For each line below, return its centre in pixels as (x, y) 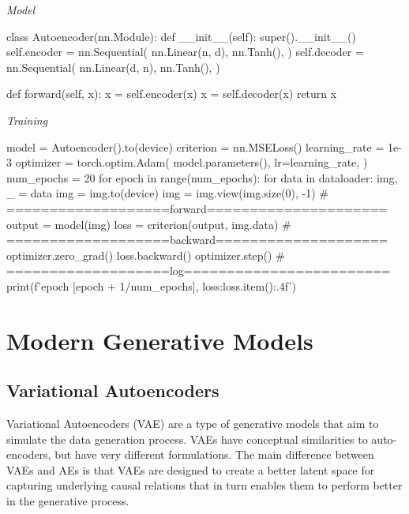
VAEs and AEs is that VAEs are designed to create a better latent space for (191, 469)
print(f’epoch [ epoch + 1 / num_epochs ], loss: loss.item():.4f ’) (151, 285)
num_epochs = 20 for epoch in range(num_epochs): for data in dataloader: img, (202, 177)
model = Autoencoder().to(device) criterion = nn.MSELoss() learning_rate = (195, 146)
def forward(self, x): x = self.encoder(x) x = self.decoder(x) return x (172, 94)
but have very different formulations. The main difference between (214, 454)
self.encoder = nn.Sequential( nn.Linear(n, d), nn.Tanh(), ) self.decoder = (185, 52)
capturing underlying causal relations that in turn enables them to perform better (204, 485)
